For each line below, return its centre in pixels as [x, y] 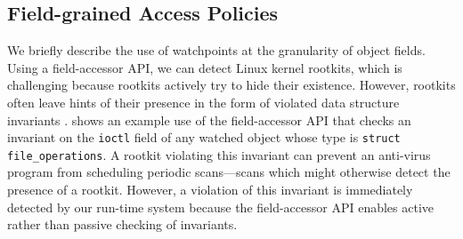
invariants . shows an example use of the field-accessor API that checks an [209, 119]
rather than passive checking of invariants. [122, 224]
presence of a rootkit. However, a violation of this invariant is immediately [210, 190]
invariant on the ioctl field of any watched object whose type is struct [204, 137]
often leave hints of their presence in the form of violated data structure [203, 102]
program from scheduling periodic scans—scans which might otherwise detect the [229, 172]
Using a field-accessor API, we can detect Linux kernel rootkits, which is [205, 67]
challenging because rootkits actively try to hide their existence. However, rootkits [231, 85]
